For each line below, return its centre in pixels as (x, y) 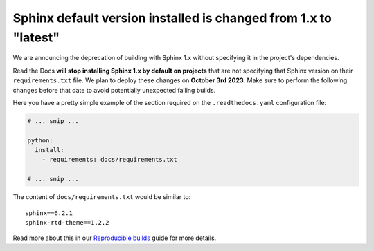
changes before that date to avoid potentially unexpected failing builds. (114, 90)
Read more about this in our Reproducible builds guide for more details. (115, 238)
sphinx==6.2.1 (49, 213)
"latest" (36, 37)
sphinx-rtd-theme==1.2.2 (67, 222)
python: (40, 140)
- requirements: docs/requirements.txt (110, 160)
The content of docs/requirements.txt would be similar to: (102, 197)
